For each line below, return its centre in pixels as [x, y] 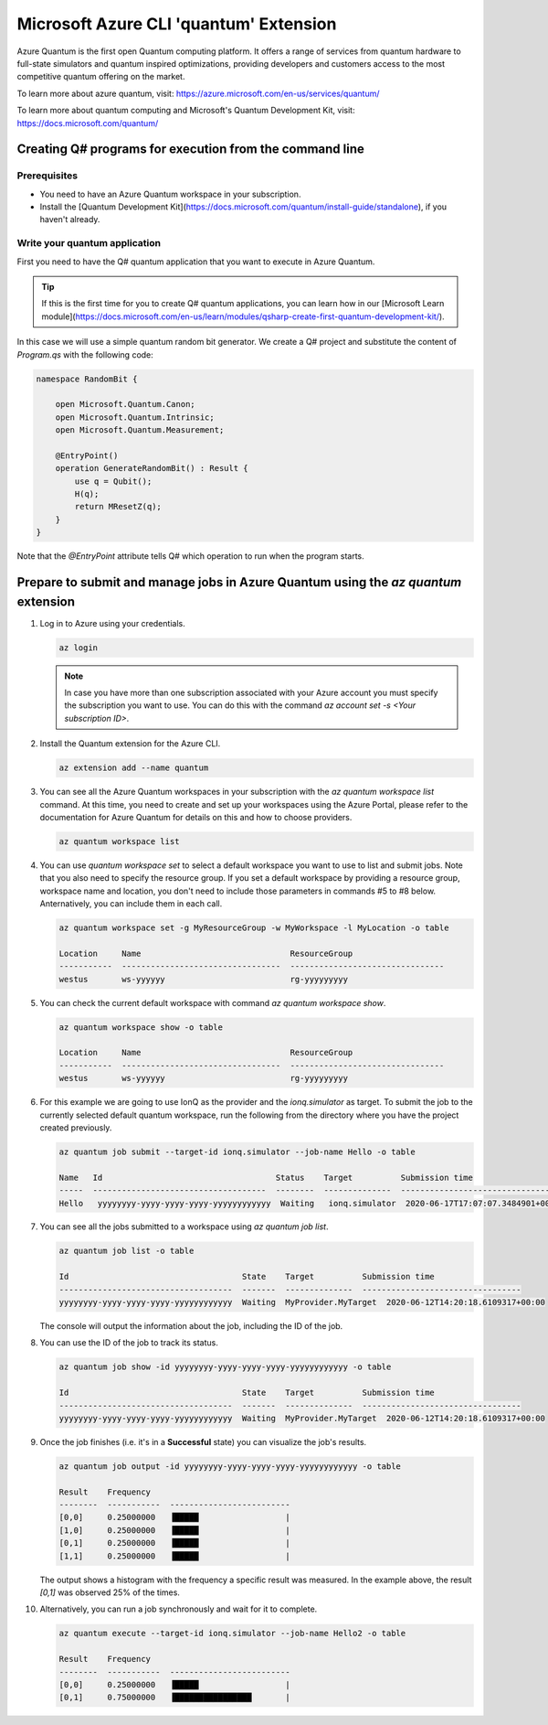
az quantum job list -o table [126, 1251]
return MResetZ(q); [118, 507]
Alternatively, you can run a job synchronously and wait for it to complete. [179, 1609]
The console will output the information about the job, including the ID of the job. [191, 1326]
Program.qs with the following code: [85, 354]
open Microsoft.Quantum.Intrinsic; [135, 417]
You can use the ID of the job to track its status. [129, 1343]
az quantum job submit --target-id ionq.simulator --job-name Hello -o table [237, 1152]
